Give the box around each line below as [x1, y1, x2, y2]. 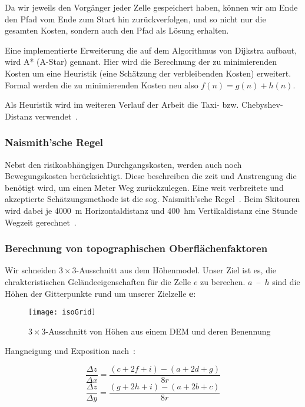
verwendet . [35, 110, 78, 122]
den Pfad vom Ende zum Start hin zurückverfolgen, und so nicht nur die [5, 12, 266, 25]
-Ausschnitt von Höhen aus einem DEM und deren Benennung [45, 325, 271, 337]
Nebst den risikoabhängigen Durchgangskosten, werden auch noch [5, 158, 242, 170]
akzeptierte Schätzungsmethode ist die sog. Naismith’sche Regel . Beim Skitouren [5, 193, 300, 205]
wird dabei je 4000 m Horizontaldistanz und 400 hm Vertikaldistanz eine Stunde [5, 204, 297, 216]
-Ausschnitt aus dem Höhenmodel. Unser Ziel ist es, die [76, 264, 277, 276]
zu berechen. [200, 275, 246, 287]
